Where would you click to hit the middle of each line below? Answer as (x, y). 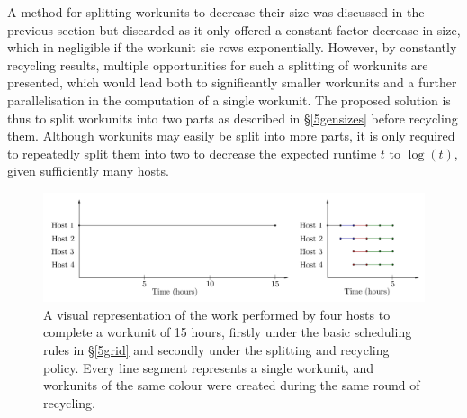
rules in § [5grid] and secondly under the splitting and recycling (216, 350)
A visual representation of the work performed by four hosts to (217, 314)
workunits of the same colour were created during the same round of (232, 385)
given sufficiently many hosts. (88, 171)
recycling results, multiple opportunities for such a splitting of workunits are (218, 64)
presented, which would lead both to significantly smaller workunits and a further (232, 82)
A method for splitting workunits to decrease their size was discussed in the (216, 12)
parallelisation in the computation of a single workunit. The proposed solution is (229, 100)
